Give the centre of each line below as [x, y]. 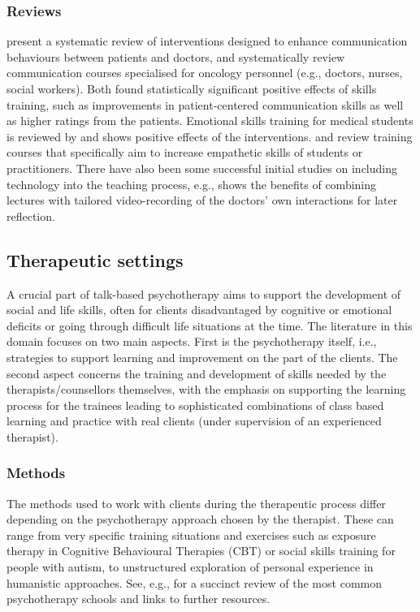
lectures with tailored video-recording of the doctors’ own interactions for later [202, 200]
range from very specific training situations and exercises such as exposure [191, 534]
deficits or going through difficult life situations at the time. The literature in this [210, 325]
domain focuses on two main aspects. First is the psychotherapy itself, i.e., [192, 341]
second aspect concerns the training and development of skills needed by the [197, 373]
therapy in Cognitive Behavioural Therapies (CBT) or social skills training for [201, 551]
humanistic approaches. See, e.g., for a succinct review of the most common [194, 582]
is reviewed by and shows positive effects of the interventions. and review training [210, 136]
